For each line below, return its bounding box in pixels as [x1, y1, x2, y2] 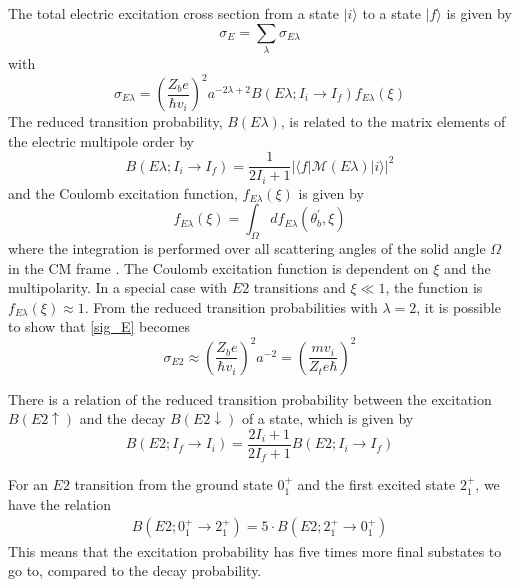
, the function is [385, 277, 483, 298]
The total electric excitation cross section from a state [8, 3, 339, 23]
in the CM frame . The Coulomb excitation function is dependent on [8, 257, 429, 278]
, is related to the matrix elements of [280, 111, 506, 132]
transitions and [253, 277, 346, 298]
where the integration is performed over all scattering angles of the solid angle [8, 238, 486, 259]
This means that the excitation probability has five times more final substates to [8, 540, 502, 561]
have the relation [8, 493, 112, 514]
